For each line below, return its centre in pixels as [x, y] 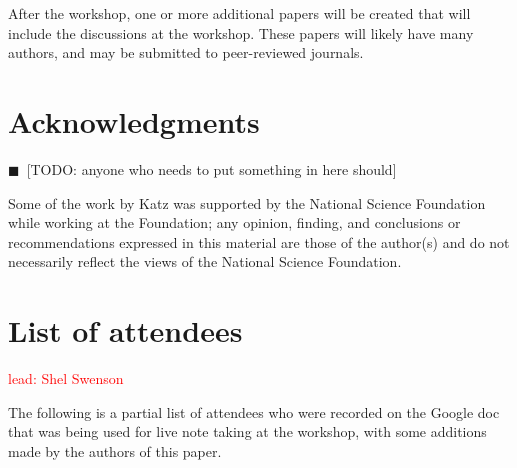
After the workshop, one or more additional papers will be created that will [239, 13]
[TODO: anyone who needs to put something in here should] [211, 168]
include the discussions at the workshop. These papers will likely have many [241, 32]
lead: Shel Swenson [66, 378]
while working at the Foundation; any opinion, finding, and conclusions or [234, 222]
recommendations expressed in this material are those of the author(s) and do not [259, 241]
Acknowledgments [134, 120]
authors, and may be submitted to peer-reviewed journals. [186, 52]
